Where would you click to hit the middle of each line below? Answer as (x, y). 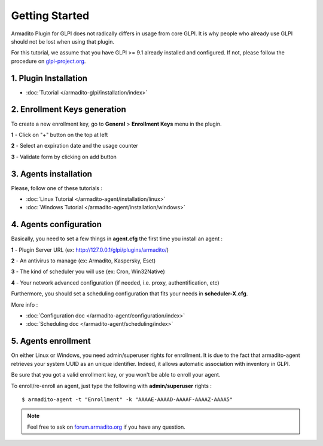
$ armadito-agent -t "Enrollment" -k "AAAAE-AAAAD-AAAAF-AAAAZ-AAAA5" (127, 399)
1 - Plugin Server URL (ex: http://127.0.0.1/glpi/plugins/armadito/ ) (90, 250)
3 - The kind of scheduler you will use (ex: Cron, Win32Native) (88, 271)
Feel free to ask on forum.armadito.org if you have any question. (106, 427)
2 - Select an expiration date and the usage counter (75, 146)
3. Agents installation (52, 174)
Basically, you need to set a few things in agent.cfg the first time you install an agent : (117, 239)
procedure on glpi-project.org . (48, 61)
